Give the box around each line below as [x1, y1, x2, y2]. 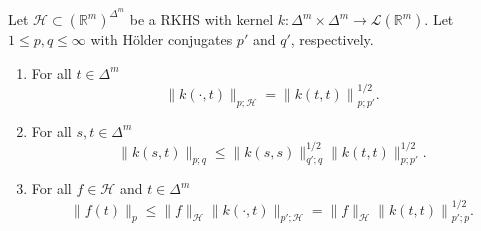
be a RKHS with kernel [129, 9, 274, 30]
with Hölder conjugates [90, 29, 233, 50]
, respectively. [290, 29, 374, 50]
